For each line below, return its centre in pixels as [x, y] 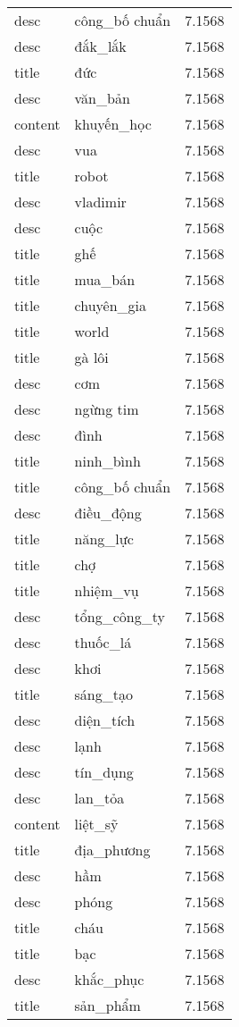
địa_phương [112, 850]
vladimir [100, 202]
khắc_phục [109, 979]
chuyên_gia [111, 305]
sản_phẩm [107, 1005]
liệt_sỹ [96, 824]
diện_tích [105, 720]
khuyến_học [113, 124]
